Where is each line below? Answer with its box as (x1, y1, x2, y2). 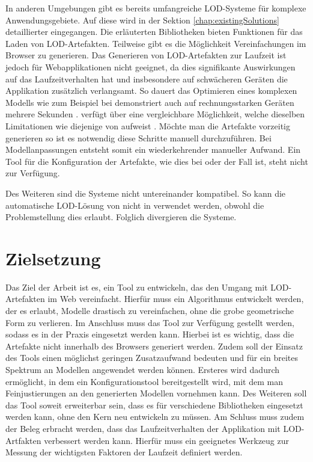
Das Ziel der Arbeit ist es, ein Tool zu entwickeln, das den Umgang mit (5, 280, 268, 293)
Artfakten (5, 434, 41, 446)
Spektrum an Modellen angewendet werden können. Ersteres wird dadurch (5, 363, 280, 375)
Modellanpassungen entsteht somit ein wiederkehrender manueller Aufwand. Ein (5, 143, 301, 156)
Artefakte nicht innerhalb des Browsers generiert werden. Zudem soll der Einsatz (5, 339, 303, 352)
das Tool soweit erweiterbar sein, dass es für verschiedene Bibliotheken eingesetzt (5, 398, 303, 411)
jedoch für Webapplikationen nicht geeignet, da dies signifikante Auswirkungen (5, 60, 296, 73)
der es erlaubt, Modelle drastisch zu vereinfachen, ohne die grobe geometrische (5, 304, 294, 316)
